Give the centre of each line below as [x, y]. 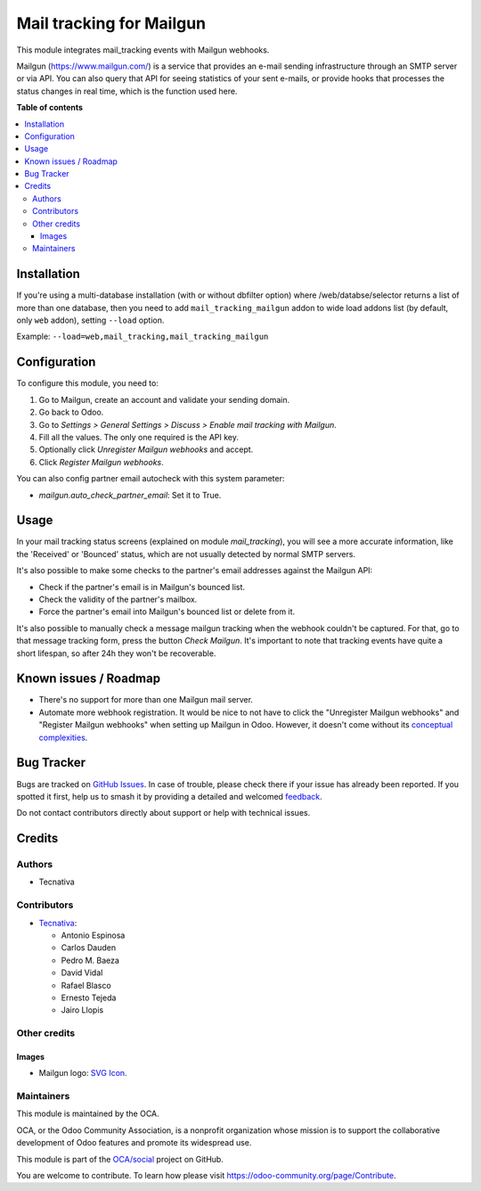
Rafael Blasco [86, 985]
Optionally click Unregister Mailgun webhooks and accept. [146, 449]
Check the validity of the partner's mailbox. [118, 599]
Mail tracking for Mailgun [111, 23]
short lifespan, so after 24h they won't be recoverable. [116, 653]
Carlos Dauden [88, 948]
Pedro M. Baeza [90, 960]
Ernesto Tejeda [89, 998]
